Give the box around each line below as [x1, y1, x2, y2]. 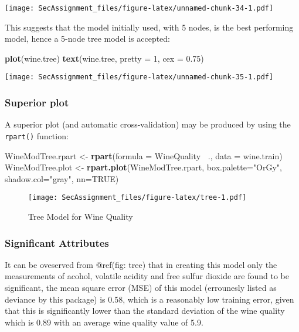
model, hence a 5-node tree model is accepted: [5, 32, 171, 45]
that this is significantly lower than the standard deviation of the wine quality [5, 304, 285, 317]
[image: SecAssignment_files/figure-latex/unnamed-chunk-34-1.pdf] [5, 4, 274, 12]
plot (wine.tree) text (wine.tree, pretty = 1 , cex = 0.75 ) [5, 52, 204, 64]
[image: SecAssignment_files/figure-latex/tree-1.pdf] [28, 193, 247, 202]
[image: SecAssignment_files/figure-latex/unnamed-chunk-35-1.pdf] [5, 73, 274, 82]
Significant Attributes [5, 235, 109, 250]
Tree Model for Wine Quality [28, 210, 133, 222]
